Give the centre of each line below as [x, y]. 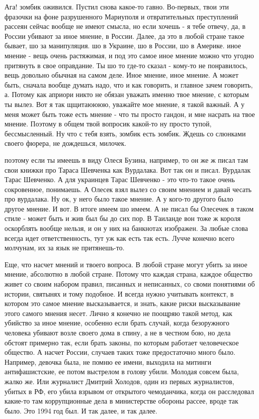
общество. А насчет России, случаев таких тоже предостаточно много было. [120, 352]
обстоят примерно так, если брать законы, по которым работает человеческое [122, 342]
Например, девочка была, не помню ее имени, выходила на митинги [108, 362]
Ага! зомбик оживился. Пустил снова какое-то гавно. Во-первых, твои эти [117, 6]
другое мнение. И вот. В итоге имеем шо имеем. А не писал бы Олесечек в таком [129, 208]
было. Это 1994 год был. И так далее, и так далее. [81, 410]
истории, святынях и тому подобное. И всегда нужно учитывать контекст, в [119, 293]
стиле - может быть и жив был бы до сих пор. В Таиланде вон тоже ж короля [123, 218]
